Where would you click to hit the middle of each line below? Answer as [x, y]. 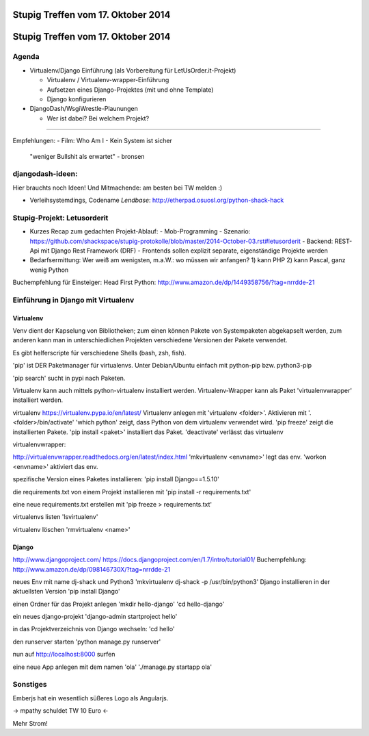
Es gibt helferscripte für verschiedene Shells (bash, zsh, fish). [99, 353]
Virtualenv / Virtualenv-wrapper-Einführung [108, 80]
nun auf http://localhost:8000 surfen [64, 655]
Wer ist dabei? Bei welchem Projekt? [98, 118]
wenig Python [49, 270]
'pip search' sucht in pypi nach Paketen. [69, 378]
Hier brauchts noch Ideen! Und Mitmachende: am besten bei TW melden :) [118, 188]
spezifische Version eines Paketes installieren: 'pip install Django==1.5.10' [116, 479]
